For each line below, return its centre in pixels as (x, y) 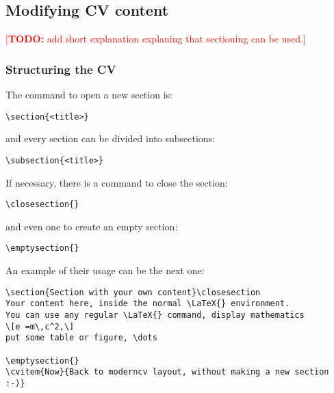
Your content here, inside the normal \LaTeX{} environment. (148, 304)
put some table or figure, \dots (81, 338)
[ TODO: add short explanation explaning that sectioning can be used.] (156, 39)
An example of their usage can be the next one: (105, 270)
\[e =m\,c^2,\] (40, 326)
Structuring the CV (61, 69)
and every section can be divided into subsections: (111, 138)
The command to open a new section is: (89, 95)
